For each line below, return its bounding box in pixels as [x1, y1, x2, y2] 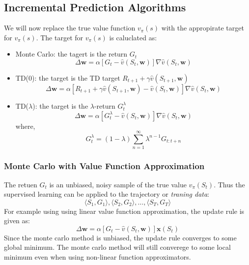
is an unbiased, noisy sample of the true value [49, 179, 187, 189]
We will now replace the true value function [4, 23, 136, 33]
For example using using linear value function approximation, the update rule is [4, 206, 245, 216]
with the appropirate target [161, 23, 244, 33]
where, [15, 120, 35, 131]
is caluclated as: [109, 32, 157, 42]
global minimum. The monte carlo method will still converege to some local [4, 242, 231, 252]
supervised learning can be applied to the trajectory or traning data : [4, 189, 209, 199]
